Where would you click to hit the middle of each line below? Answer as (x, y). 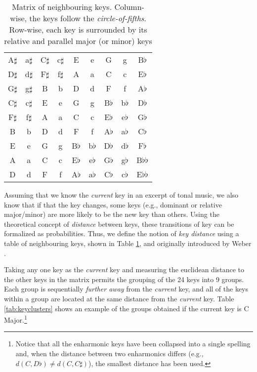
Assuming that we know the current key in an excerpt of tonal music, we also (121, 195)
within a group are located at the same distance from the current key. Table (119, 298)
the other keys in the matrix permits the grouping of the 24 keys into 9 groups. (124, 279)
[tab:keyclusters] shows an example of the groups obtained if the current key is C (127, 308)
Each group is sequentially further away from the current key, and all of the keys (126, 289)
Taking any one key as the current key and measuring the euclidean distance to (124, 269)
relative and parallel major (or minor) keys (78, 41)
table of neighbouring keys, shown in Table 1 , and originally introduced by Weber (128, 243)
